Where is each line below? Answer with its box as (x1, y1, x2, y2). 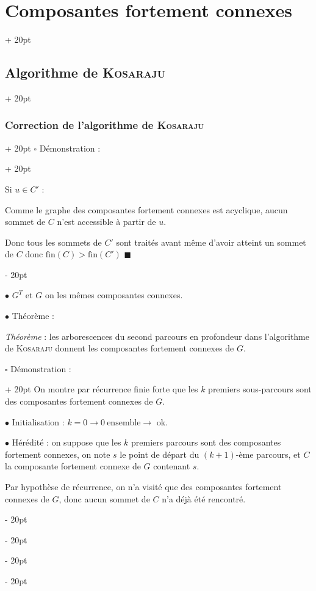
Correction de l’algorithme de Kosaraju (5, 117, 204, 133)
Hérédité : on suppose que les (12, 436, 121, 449)
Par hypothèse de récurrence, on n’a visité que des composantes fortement (5, 480, 282, 493)
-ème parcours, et (235, 447, 301, 460)
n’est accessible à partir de (57, 215, 156, 228)
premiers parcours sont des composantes (131, 436, 281, 449)
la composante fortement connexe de (5, 460, 141, 472)
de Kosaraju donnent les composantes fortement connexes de (5, 342, 234, 354)
